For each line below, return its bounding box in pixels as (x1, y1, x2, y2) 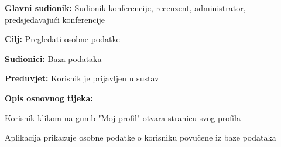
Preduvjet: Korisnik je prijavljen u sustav (5, 72, 159, 84)
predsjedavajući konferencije (5, 13, 105, 25)
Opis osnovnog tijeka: (5, 91, 93, 104)
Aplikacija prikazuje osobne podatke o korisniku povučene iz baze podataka (5, 131, 276, 143)
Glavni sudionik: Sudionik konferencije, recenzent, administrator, (5, 2, 246, 13)
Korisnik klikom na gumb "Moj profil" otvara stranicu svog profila (5, 111, 241, 124)
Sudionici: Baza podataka (5, 52, 102, 64)
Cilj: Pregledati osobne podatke (5, 33, 120, 45)
